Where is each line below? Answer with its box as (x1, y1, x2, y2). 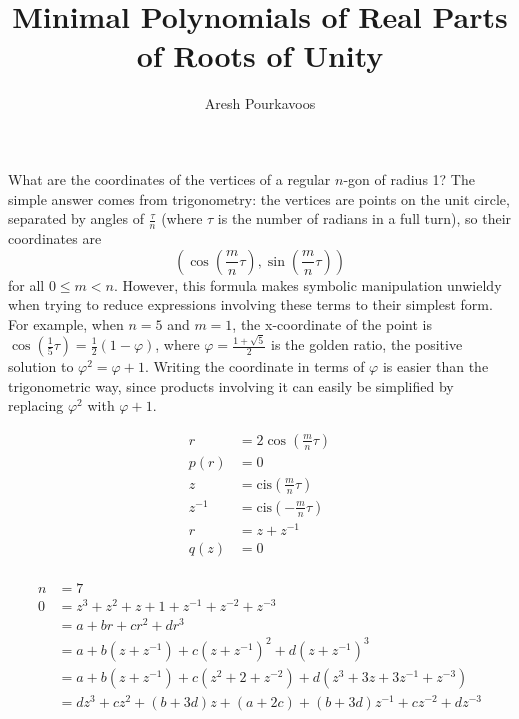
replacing (8, 395, 64, 416)
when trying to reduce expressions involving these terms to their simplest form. (8, 294, 493, 315)
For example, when (8, 313, 124, 334)
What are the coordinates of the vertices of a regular (8, 168, 331, 189)
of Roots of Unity (136, 35, 384, 76)
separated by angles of (8, 208, 144, 229)
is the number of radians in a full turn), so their (217, 208, 512, 229)
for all (8, 274, 45, 295)
